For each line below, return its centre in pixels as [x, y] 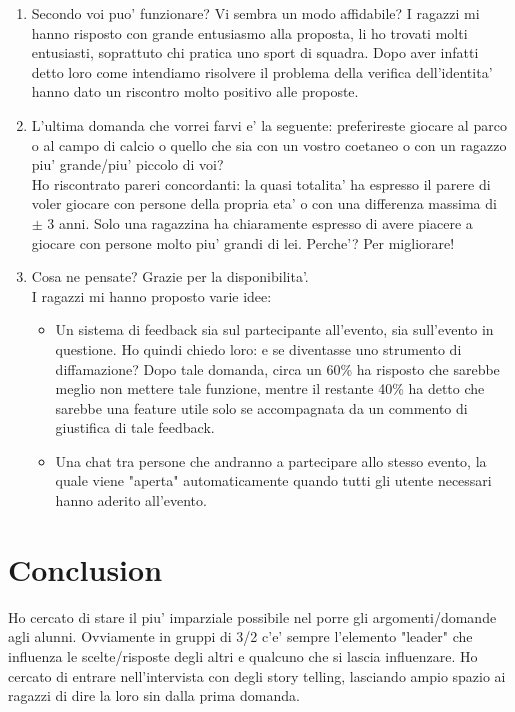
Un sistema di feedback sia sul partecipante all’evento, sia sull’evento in [274, 329]
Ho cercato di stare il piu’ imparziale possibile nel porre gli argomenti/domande [252, 616]
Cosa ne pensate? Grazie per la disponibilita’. [170, 276]
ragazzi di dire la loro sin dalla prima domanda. [154, 695]
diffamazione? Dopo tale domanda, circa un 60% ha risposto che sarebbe [277, 368]
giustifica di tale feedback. [135, 427]
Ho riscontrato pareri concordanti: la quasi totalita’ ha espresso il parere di [261, 183]
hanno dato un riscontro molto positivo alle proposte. [195, 91]
